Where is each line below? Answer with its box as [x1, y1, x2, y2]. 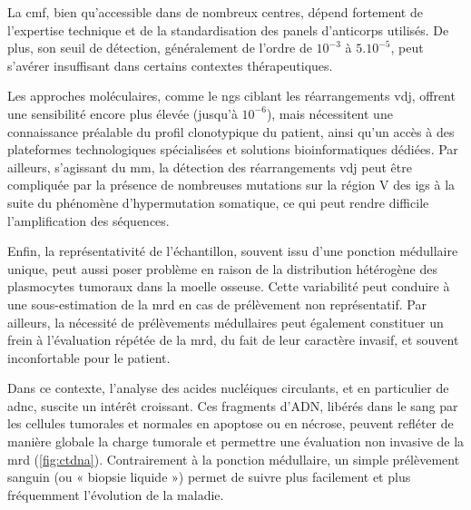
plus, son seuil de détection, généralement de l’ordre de [7, 38, 312, 57]
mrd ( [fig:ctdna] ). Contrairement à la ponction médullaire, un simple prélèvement [7, 449, 460, 468]
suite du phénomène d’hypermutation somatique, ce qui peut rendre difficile [7, 192, 429, 211]
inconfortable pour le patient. [7, 348, 171, 367]
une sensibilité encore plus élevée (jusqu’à [7, 103, 238, 123]
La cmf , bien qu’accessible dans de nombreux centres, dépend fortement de [7, 3, 423, 21]
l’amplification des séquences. [7, 211, 170, 230]
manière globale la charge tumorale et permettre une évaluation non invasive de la [7, 432, 465, 451]
